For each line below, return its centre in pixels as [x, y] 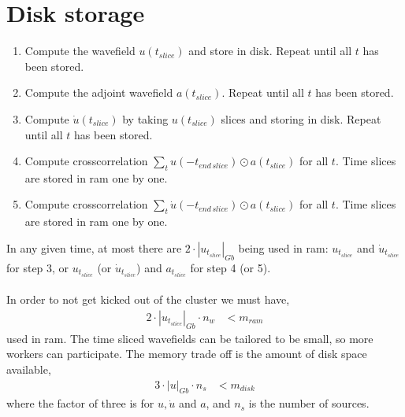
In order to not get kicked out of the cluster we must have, [148, 299]
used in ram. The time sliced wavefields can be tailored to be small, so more [190, 338]
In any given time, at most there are [94, 247]
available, [29, 369]
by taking [145, 118]
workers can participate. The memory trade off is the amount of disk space [187, 354]
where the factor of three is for [80, 403]
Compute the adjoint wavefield [99, 92]
